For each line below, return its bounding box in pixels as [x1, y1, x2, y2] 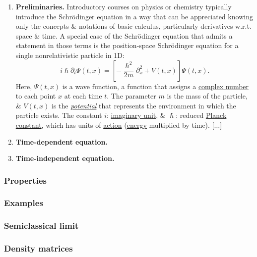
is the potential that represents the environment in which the [51, 100, 236, 110]
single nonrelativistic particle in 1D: [15, 50, 125, 60]
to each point [15, 91, 56, 101]
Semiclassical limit [4, 219, 79, 232]
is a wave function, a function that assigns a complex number [62, 81, 249, 91]
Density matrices [4, 242, 73, 255]
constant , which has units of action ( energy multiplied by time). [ [15, 119, 214, 130]
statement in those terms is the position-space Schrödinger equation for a [15, 40, 239, 51]
